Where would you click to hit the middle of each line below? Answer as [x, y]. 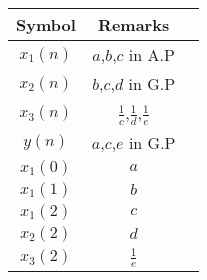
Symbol [46, 24]
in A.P [151, 54]
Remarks [134, 24]
